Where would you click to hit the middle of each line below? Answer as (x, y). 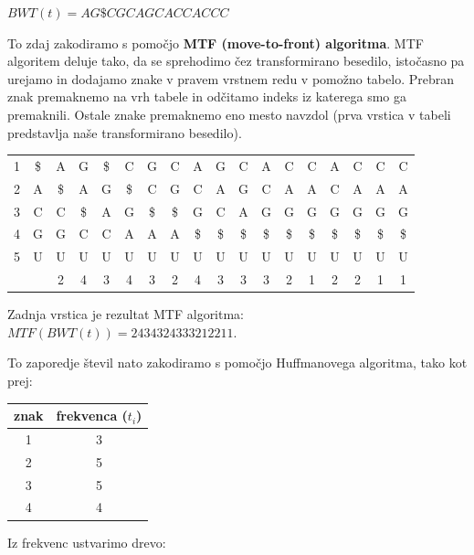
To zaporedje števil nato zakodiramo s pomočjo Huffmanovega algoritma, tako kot (237, 363)
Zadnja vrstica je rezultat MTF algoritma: (126, 314)
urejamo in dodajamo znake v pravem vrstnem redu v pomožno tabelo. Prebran (231, 78)
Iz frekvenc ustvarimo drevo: (87, 542)
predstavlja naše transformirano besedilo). (125, 132)
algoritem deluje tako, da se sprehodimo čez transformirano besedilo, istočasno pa (236, 61)
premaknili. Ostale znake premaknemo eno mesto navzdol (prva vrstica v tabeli (229, 114)
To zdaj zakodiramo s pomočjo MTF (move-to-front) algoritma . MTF (216, 43)
